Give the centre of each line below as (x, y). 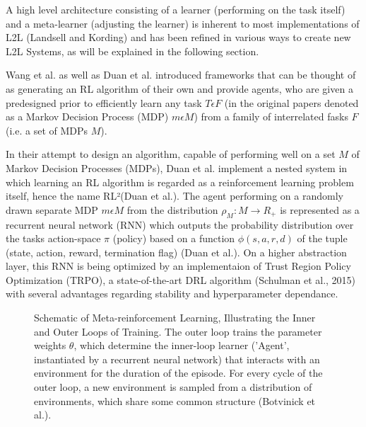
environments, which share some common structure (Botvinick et (175, 400)
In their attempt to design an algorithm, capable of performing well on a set (171, 154)
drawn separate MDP (52, 209)
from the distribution (172, 209)
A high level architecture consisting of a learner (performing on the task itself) (176, 9)
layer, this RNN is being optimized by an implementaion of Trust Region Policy (178, 266)
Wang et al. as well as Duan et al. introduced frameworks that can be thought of (181, 75)
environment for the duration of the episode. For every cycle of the (178, 373)
